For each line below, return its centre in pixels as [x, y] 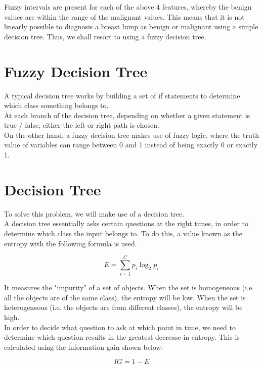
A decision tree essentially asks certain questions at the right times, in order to [126, 223]
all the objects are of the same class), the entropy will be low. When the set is [125, 297]
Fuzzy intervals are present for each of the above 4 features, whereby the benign [128, 7]
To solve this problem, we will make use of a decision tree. [94, 213]
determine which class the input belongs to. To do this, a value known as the [123, 233]
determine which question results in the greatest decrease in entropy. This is [122, 337]
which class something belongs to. [56, 105]
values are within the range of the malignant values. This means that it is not [124, 16]
